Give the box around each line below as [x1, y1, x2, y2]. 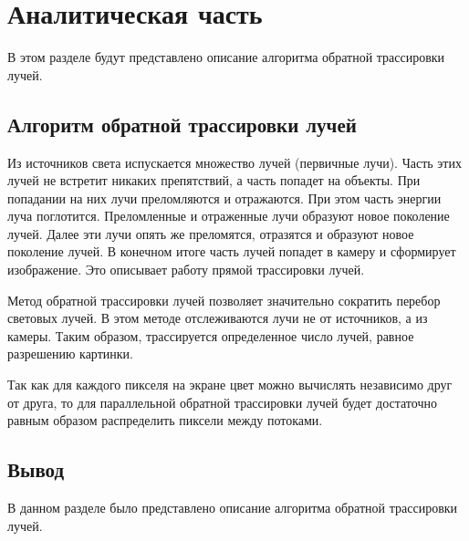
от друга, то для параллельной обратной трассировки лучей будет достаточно [7, 392, 437, 411]
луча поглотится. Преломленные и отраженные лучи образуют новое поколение [7, 206, 450, 225]
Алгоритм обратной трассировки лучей [7, 109, 357, 138]
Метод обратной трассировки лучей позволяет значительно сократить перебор [7, 290, 441, 309]
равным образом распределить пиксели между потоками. [7, 411, 323, 430]
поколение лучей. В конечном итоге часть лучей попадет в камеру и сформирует [7, 242, 456, 261]
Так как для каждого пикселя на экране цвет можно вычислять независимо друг [7, 375, 453, 394]
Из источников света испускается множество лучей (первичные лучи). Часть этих [7, 152, 462, 172]
